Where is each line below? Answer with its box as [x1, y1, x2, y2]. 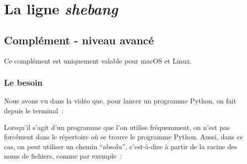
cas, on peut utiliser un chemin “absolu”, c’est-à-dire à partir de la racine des [4, 141, 237, 151]
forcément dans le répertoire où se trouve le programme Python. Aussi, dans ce [4, 131, 243, 142]
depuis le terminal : [4, 105, 64, 115]
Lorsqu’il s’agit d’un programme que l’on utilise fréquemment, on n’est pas [4, 122, 230, 132]
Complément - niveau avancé [4, 32, 154, 47]
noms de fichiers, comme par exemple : [4, 151, 122, 161]
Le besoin [4, 76, 43, 89]
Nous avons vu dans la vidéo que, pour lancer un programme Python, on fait [4, 96, 237, 106]
